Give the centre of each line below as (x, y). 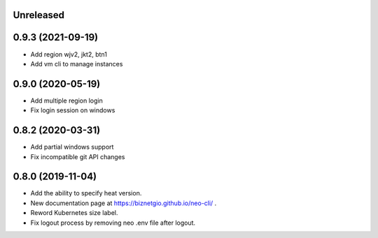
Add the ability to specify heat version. (86, 193)
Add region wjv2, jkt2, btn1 (69, 54)
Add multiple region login (66, 101)
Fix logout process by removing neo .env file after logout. (113, 223)
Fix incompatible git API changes (78, 156)
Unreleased (39, 15)
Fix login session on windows (73, 110)
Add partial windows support (72, 147)
